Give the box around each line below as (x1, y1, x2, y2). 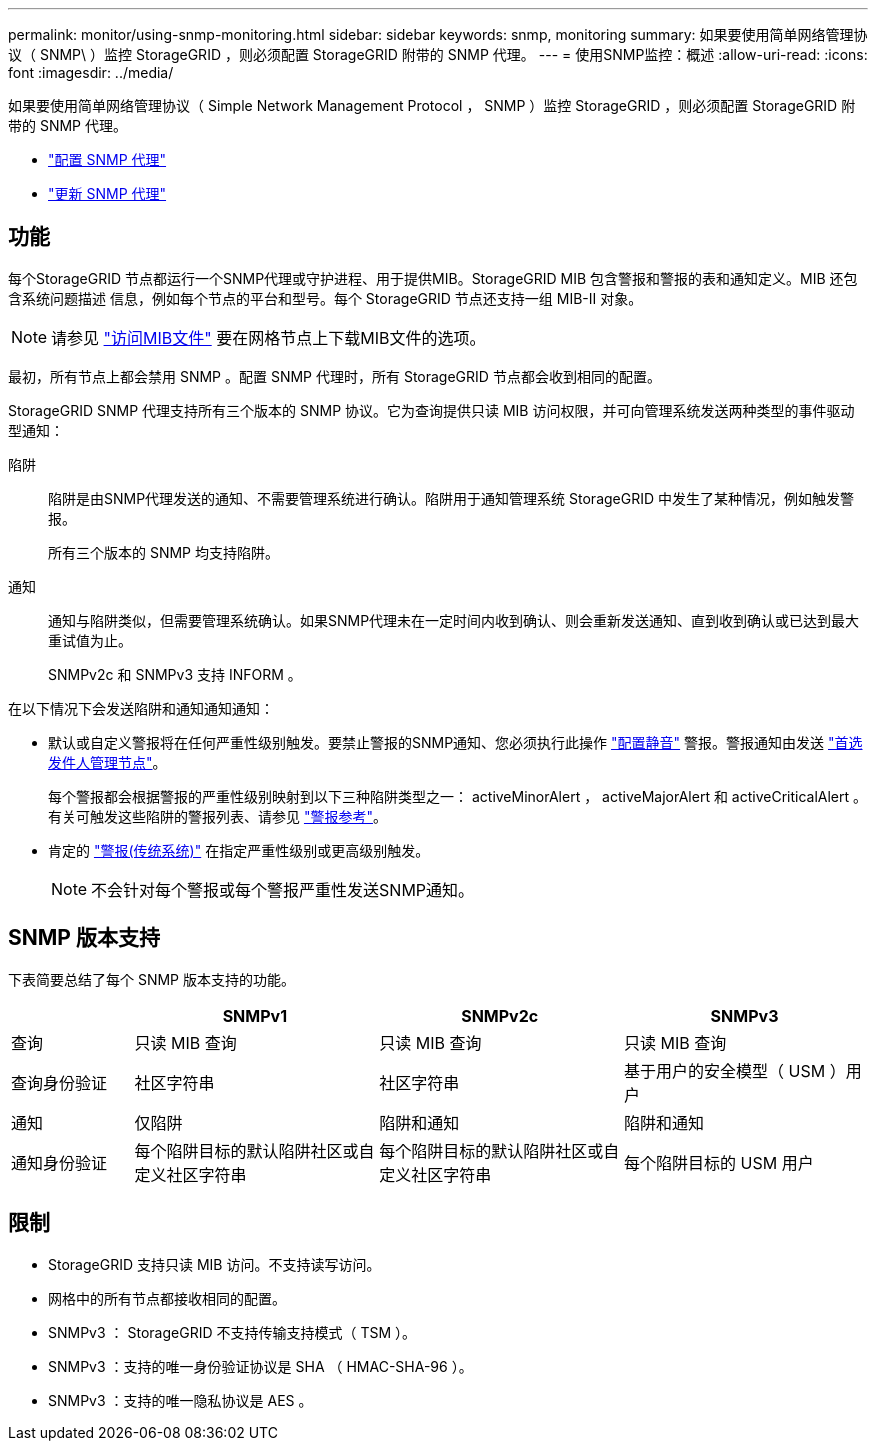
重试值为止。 (48, 631, 132, 649)
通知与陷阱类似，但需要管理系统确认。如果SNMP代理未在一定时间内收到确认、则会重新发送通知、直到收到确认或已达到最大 (48, 611, 860, 629)
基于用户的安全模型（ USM (624, 1060, 826, 1081)
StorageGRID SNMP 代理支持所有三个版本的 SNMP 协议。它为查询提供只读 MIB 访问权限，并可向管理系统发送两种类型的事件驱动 (8, 401, 855, 419)
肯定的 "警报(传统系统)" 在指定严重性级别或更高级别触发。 (48, 841, 430, 859)
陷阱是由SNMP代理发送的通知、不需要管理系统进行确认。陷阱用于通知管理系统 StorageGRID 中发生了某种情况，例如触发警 (48, 489, 855, 507)
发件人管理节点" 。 (48, 753, 167, 771)
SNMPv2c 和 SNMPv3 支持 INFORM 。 (48, 665, 302, 683)
